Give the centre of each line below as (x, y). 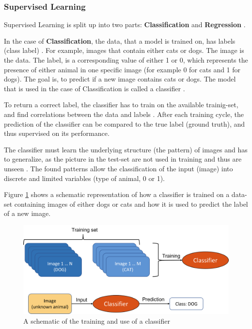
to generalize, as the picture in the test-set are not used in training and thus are (123, 159)
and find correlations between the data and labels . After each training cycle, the (124, 114)
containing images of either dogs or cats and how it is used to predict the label (131, 204)
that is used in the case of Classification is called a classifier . (94, 88)
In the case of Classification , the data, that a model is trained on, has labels (120, 41)
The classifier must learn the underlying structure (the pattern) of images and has (126, 149)
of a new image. (27, 213)
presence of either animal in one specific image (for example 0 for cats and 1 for (122, 69)
